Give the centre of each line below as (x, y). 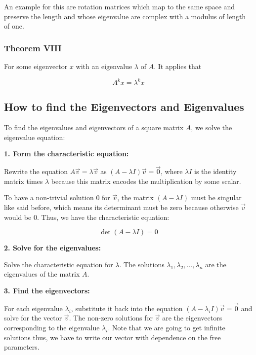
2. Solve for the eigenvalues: (52, 248)
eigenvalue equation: (35, 137)
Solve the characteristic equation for (59, 264)
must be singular (216, 197)
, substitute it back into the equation (127, 308)
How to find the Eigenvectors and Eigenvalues (124, 107)
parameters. (22, 347)
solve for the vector (33, 318)
